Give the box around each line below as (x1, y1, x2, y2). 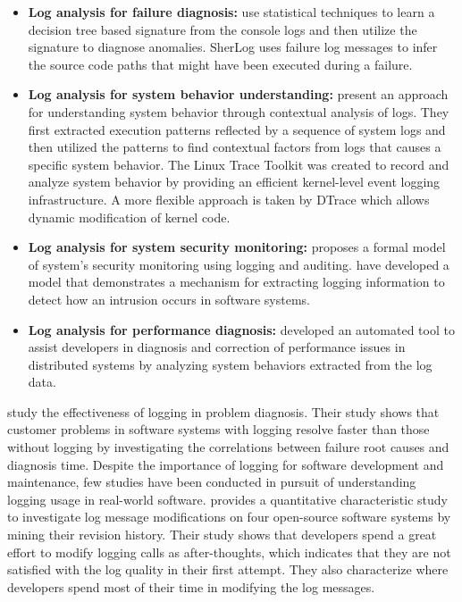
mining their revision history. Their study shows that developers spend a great (7, 525, 437, 544)
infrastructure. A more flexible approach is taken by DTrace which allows (28, 189, 430, 208)
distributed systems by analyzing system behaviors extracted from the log (28, 355, 433, 373)
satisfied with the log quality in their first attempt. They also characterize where (7, 560, 449, 579)
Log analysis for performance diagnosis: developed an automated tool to (28, 320, 455, 339)
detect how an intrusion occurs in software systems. (28, 289, 310, 308)
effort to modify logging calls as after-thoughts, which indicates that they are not (7, 542, 451, 561)
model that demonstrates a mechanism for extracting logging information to (28, 272, 445, 291)
